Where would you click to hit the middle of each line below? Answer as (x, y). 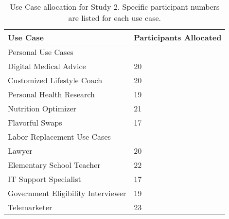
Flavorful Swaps (35, 122)
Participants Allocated (178, 37)
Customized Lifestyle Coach (55, 80)
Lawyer (20, 151)
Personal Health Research (51, 94)
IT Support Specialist (44, 179)
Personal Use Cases (41, 52)
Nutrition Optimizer (42, 108)
